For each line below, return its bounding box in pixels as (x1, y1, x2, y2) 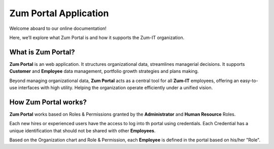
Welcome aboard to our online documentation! (9, 25, 107, 31)
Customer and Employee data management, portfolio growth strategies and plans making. (9, 68, 199, 74)
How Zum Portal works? (9, 98, 87, 106)
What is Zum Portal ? (9, 48, 76, 56)
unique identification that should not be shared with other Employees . (9, 127, 156, 134)
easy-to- (240, 78, 258, 84)
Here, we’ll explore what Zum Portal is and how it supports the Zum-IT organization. (9, 34, 185, 41)
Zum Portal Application (9, 8, 109, 19)
